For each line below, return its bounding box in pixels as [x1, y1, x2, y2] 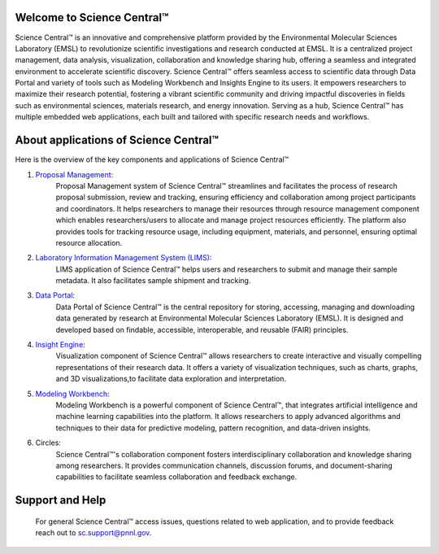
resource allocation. [55, 238, 123, 247]
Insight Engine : [35, 340, 85, 350]
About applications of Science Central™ [15, 133, 219, 147]
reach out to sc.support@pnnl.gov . [35, 528, 152, 538]
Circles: [35, 438, 61, 447]
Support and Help [15, 493, 106, 508]
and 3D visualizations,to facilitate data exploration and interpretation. [55, 374, 287, 384]
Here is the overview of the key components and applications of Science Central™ [15, 155, 289, 164]
